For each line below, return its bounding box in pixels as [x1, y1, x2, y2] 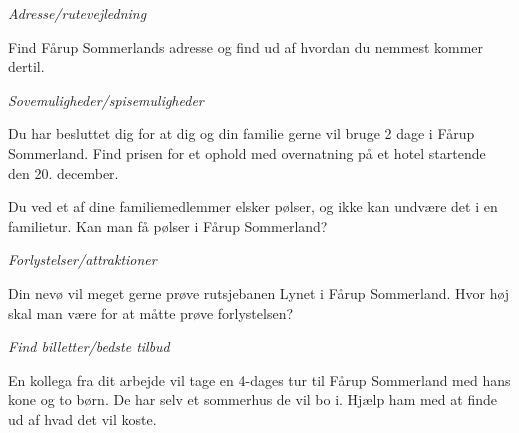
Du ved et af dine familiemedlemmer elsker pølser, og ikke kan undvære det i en [8, 196, 498, 217]
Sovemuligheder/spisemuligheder [8, 89, 204, 110]
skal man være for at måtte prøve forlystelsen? [8, 302, 294, 323]
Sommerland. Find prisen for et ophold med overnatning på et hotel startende [8, 142, 486, 163]
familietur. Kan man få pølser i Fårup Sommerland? [8, 215, 328, 236]
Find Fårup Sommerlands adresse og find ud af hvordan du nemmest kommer [8, 36, 484, 57]
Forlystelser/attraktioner [8, 249, 157, 270]
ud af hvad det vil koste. [8, 408, 157, 429]
